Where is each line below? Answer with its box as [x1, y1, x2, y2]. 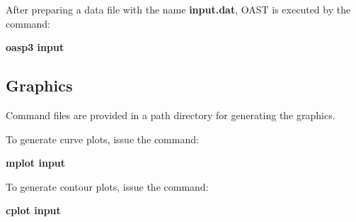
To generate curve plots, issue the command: [6, 131, 199, 146]
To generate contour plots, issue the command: [6, 179, 209, 194]
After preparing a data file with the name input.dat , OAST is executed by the [6, 2, 351, 16]
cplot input [6, 203, 61, 218]
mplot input [6, 155, 66, 170]
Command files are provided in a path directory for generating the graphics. [6, 107, 335, 122]
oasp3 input [6, 40, 64, 55]
